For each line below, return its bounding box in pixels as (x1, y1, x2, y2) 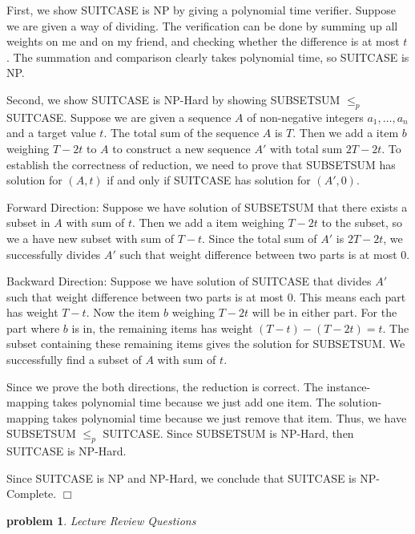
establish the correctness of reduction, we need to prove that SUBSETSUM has (6, 156, 396, 172)
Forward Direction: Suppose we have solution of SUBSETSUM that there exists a (6, 198, 408, 215)
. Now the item (86, 304, 160, 321)
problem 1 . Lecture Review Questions (6, 512, 196, 529)
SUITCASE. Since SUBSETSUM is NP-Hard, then (103, 425, 354, 442)
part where (6, 319, 60, 336)
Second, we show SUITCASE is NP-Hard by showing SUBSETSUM (6, 91, 340, 107)
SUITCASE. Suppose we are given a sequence (6, 108, 232, 125)
